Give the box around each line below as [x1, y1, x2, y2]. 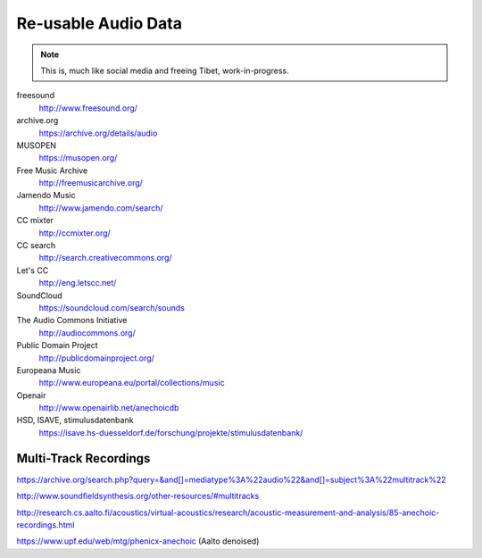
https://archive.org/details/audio [38, 128, 158, 138]
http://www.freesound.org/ [38, 103, 138, 113]
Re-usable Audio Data [16, 13, 183, 33]
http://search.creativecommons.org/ [38, 253, 173, 263]
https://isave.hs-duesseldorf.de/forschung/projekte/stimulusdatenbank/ [38, 427, 303, 437]
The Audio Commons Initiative [16, 315, 128, 326]
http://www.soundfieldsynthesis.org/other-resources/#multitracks [16, 491, 260, 502]
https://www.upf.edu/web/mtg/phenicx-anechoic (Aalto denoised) [16, 536, 260, 546]
